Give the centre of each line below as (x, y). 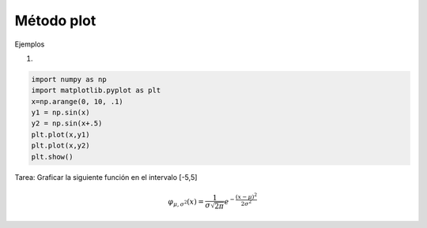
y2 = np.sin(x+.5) (67, 123)
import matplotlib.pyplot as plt (96, 90)
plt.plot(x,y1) (60, 135)
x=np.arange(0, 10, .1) (77, 101)
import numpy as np (69, 79)
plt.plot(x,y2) (60, 146)
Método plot (55, 21)
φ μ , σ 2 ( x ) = (186, 203)
